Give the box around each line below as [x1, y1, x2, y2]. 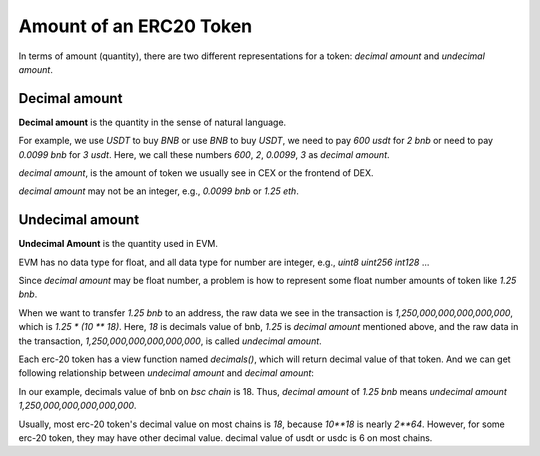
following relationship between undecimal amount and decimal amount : [18, 367, 315, 379]
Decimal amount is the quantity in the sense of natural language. [18, 116, 287, 128]
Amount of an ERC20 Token [18, 15, 253, 37]
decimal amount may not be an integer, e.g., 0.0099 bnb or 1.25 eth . [18, 185, 299, 197]
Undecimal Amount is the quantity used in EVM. [18, 238, 219, 250]
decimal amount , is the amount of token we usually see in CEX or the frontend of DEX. [18, 167, 374, 179]
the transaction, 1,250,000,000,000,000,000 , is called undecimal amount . [18, 335, 322, 347]
